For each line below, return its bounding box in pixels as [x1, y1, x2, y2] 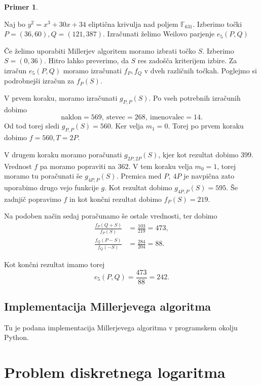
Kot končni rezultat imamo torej [4, 259, 105, 269]
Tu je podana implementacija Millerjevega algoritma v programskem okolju [4, 322, 238, 332]
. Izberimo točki [193, 18, 242, 29]
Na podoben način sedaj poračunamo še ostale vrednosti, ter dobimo [4, 210, 217, 221]
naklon [61, 114, 82, 121]
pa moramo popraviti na [40, 160, 116, 171]
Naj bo [4, 18, 26, 29]
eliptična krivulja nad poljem [88, 18, 178, 29]
